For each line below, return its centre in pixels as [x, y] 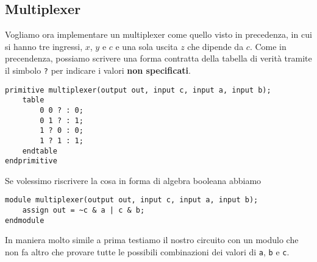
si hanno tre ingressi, [44, 46]
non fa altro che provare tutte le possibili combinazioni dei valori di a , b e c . [147, 252]
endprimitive [31, 161]
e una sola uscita [147, 46]
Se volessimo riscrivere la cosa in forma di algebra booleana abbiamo [133, 180]
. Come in [268, 46]
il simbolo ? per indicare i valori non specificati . [98, 70]
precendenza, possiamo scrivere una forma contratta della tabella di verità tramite [158, 58]
